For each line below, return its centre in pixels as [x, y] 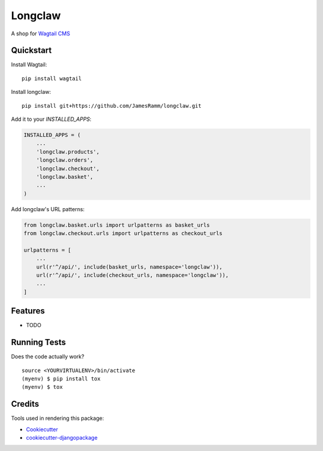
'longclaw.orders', [65, 160]
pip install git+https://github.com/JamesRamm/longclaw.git [112, 106]
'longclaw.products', [68, 152]
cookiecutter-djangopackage [62, 438]
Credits [25, 404]
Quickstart [31, 51]
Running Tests [38, 342]
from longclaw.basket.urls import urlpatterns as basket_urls [117, 225]
